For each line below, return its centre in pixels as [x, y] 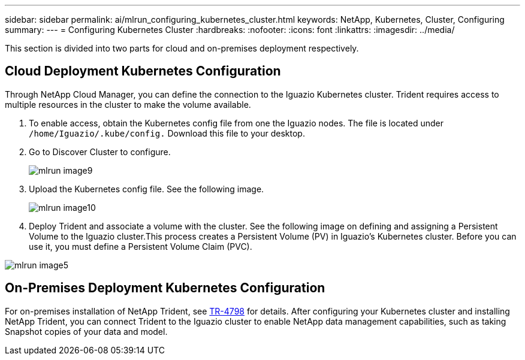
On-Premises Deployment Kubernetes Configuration [165, 288]
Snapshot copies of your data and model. [86, 331]
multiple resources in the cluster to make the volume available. [128, 104]
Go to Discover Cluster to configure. [100, 152]
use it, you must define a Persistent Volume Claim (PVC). [141, 246]
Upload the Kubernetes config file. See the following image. [147, 189]
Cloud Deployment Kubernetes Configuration [143, 71]
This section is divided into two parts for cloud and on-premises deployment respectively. [182, 48]
